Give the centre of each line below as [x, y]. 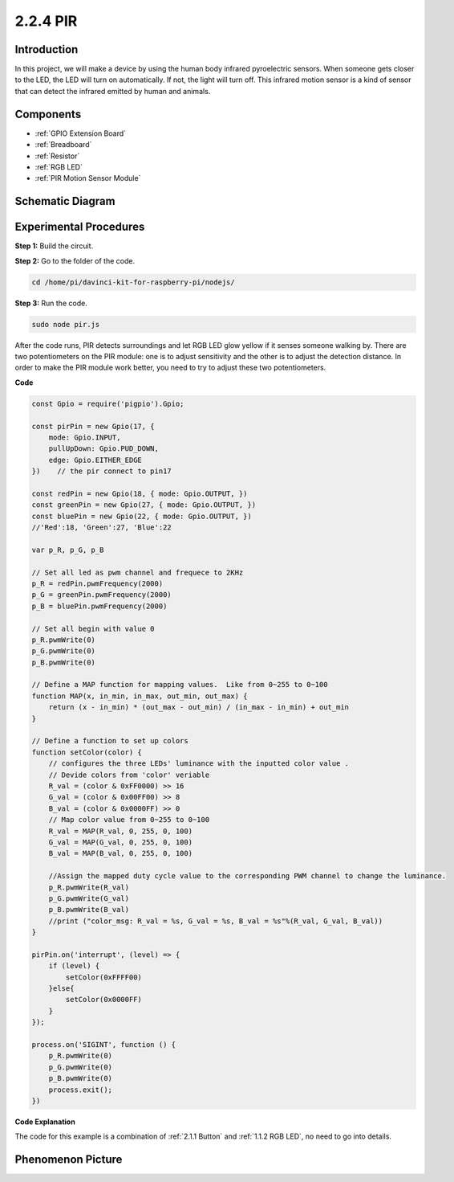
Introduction [47, 49]
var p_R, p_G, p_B [68, 550]
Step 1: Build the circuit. [54, 246]
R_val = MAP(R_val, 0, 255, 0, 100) [120, 831]
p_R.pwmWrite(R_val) [89, 887]
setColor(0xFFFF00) [103, 977]
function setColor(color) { [87, 752]
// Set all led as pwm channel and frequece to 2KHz [138, 572]
